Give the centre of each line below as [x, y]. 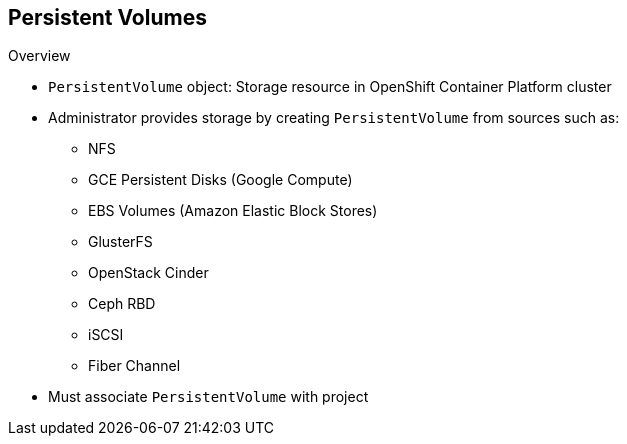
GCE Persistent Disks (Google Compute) [220, 180]
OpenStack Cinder [148, 273]
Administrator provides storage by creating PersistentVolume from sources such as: [334, 118]
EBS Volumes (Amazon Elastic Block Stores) [233, 211]
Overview [39, 56]
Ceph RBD [122, 304]
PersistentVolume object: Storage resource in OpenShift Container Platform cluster [330, 87]
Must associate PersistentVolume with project [208, 397]
